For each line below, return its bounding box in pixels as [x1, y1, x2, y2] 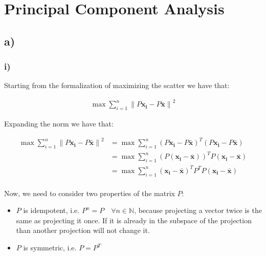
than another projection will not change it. [16, 225, 150, 236]
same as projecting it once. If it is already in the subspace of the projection [16, 215, 252, 225]
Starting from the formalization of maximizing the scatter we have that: [4, 80, 230, 91]
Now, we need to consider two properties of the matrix [4, 187, 175, 198]
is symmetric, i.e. [23, 242, 77, 253]
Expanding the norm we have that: [4, 118, 114, 129]
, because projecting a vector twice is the [134, 205, 262, 216]
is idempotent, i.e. [23, 205, 80, 216]
